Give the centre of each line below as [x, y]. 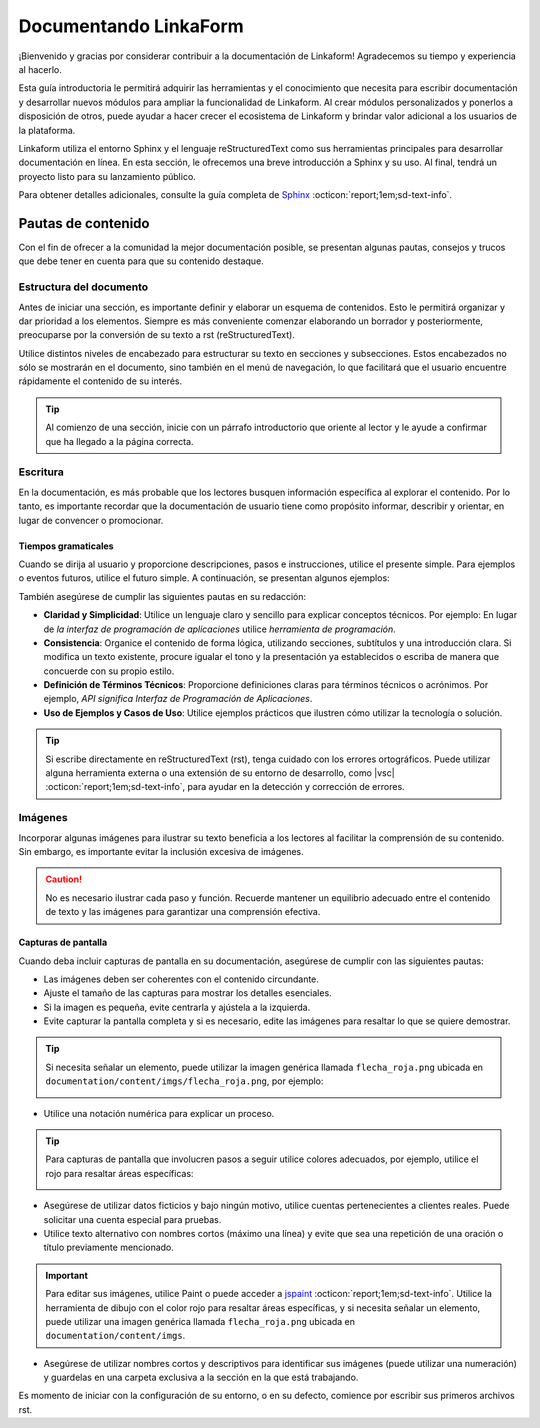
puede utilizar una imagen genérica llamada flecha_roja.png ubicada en [200, 1321]
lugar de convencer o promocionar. [91, 520]
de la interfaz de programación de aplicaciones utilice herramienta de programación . [220, 629]
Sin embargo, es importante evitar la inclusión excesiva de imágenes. [161, 851]
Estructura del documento [83, 287]
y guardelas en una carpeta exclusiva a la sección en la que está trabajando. [201, 1377]
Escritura [41, 472]
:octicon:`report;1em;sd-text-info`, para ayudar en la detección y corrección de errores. [225, 787]
